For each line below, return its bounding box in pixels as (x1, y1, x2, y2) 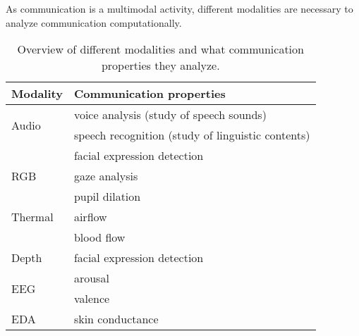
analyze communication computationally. (6, 15, 182, 30)
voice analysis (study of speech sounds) (73, 106, 267, 123)
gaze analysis (73, 168, 138, 185)
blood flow (73, 229, 126, 246)
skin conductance (73, 311, 159, 328)
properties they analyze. (101, 57, 220, 74)
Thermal (11, 209, 54, 225)
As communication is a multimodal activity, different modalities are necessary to (6, 1, 353, 15)
